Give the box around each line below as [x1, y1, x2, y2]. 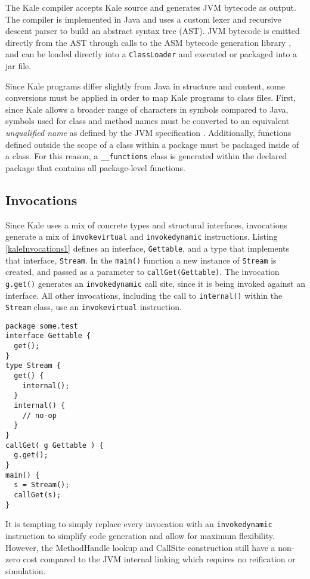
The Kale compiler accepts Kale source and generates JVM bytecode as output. [5, 1, 296, 13]
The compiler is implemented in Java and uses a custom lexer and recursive [5, 13, 281, 25]
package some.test [5, 321, 78, 330]
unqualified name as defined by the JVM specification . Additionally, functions [5, 126, 292, 138]
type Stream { [5, 361, 61, 370]
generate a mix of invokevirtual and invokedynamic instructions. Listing [5, 230, 278, 243]
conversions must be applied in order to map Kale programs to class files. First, [5, 91, 296, 104]
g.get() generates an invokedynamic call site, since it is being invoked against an [5, 277, 305, 289]
